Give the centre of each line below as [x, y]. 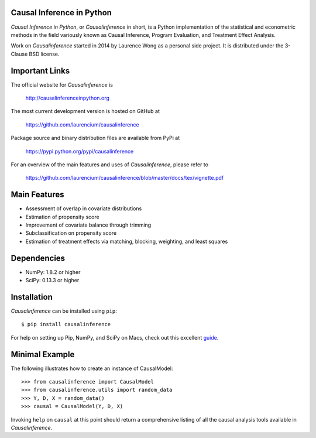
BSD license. [44, 54]
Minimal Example [43, 354]
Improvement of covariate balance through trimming [88, 225]
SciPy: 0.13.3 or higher [52, 280]
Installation [32, 297]
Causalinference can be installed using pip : [64, 311]
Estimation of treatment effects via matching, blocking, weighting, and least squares [127, 241]
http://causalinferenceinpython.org [67, 98]
